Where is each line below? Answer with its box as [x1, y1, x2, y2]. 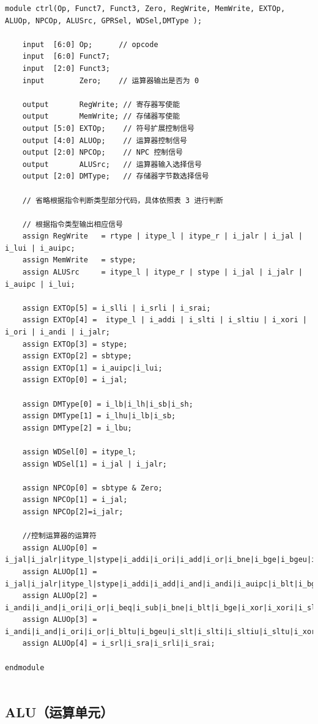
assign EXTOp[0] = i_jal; [22, 375, 128, 385]
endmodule [5, 663, 45, 672]
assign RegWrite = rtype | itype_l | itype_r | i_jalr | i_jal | [22, 232, 303, 241]
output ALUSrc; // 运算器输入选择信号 [22, 160, 202, 169]
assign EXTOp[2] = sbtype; [22, 352, 132, 361]
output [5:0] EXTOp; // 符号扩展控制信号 [22, 124, 194, 133]
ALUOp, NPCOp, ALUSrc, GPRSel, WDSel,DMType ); [5, 16, 202, 25]
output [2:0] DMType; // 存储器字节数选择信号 [22, 172, 209, 181]
